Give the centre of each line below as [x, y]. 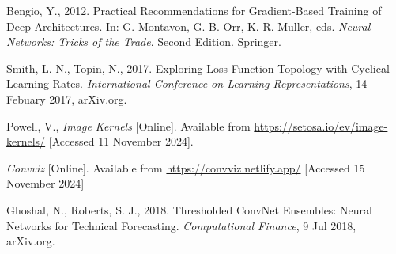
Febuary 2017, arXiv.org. [67, 99]
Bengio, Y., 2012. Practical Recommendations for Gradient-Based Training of [194, 10]
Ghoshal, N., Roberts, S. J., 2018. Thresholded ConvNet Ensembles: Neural [189, 209]
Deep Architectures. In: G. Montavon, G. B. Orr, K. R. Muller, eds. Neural [189, 26]
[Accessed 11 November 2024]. [121, 141]
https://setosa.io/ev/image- [321, 125]
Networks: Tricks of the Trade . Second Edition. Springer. [144, 42]
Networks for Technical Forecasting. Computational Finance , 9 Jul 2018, [181, 225]
